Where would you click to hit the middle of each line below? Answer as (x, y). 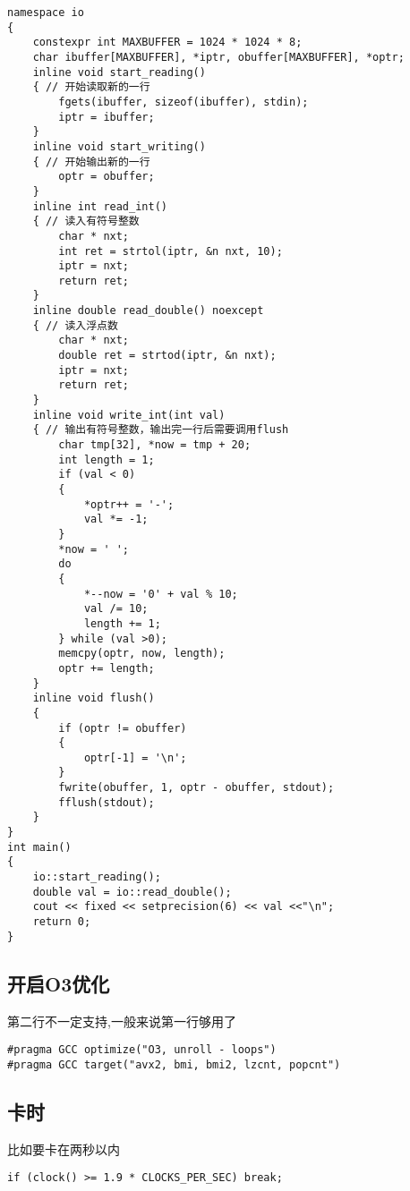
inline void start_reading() (119, 72)
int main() (39, 847)
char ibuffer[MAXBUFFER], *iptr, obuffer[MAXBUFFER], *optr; (218, 57)
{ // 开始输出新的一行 (91, 162)
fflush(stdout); (107, 802)
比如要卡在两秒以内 (64, 1148)
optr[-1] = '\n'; (135, 757)
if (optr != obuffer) (123, 728)
